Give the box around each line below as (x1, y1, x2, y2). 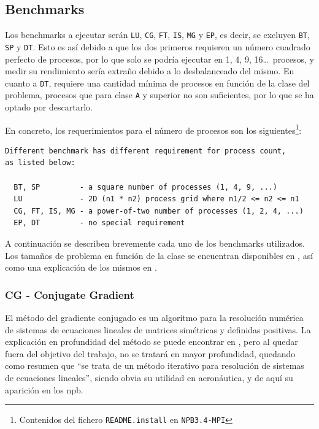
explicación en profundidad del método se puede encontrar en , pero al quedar (5, 335, 298, 348)
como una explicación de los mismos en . (5, 261, 157, 274)
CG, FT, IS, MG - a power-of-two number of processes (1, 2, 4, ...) (13, 206, 304, 215)
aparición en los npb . (5, 383, 83, 396)
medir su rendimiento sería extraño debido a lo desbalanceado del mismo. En (5, 64, 294, 77)
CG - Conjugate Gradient (5, 287, 134, 302)
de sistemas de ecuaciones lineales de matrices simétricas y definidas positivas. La (5, 323, 311, 336)
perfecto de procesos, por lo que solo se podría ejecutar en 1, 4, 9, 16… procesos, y (5, 52, 314, 65)
